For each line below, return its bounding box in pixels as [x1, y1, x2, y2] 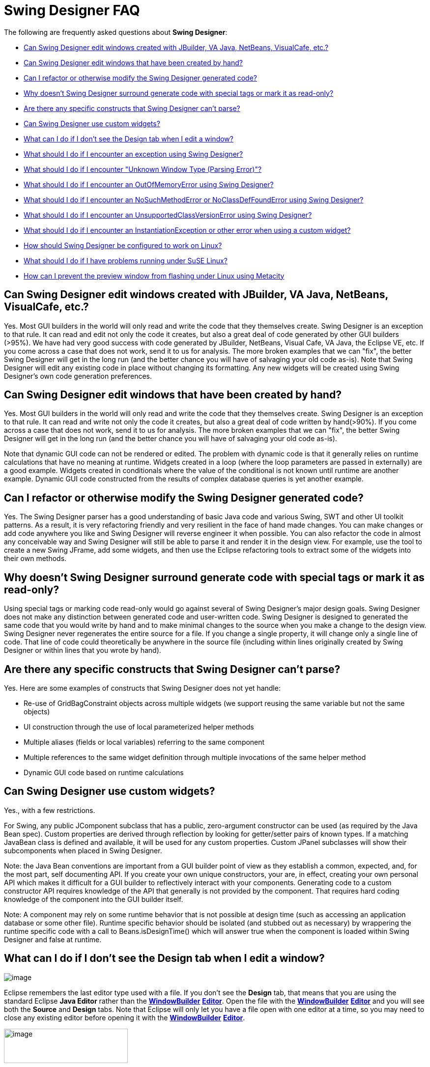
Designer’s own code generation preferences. [4, 371, 152, 380]
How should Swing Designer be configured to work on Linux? [24, 241, 222, 250]
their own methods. [4, 554, 67, 563]
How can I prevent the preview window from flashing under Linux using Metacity [24, 271, 285, 280]
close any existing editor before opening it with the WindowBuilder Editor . [4, 1013, 245, 1022]
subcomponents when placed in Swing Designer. [4, 846, 162, 855]
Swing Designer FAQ [4, 2, 140, 19]
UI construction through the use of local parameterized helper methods [24, 722, 254, 731]
